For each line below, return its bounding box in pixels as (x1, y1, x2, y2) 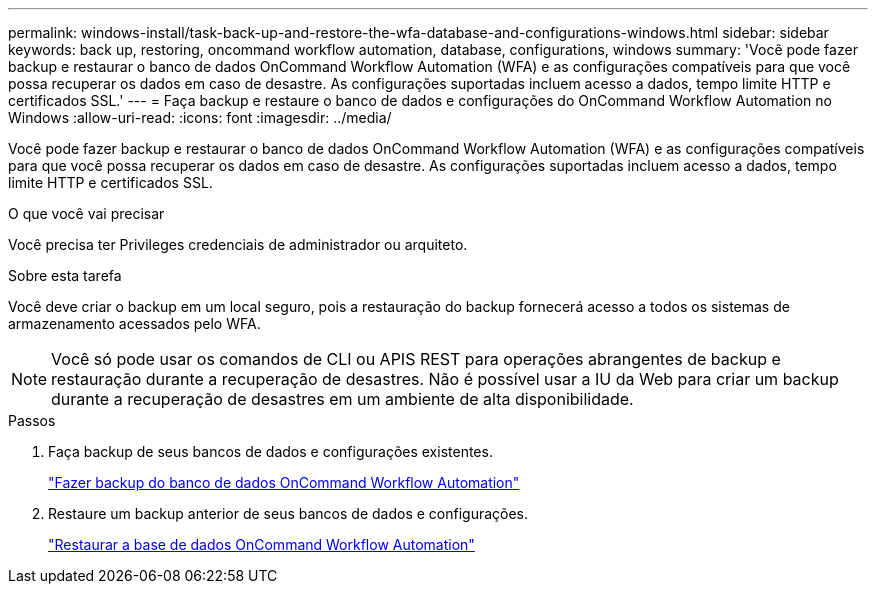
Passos (8, 412, 56, 429)
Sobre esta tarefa (8, 267, 122, 284)
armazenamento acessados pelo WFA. (8, 315, 261, 332)
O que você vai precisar (8, 205, 165, 222)
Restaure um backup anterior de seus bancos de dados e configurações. (48, 505, 529, 522)
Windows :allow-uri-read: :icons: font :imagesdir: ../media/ (8, 109, 392, 126)
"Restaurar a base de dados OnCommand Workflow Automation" (48, 536, 475, 553)
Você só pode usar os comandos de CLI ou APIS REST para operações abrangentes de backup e (51, 349, 781, 369)
